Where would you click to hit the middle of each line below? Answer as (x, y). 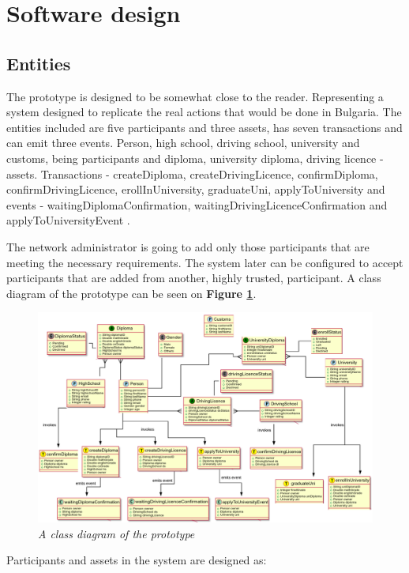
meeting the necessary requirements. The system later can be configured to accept (205, 262)
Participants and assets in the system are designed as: (137, 560)
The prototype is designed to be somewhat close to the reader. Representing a (195, 96)
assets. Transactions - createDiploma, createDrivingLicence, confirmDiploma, (192, 173)
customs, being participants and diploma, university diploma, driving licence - (195, 158)
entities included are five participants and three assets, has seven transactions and (204, 127)
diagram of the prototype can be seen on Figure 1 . (131, 293)
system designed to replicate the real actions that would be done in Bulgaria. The (204, 112)
